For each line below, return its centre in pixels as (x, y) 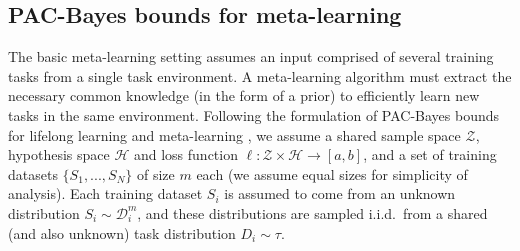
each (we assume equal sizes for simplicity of (332, 173)
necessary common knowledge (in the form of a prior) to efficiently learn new (244, 95)
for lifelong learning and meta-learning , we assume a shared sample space (234, 134)
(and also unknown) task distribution (122, 232)
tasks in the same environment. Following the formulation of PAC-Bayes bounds (254, 114)
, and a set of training (430, 154)
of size (155, 173)
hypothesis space (59, 154)
